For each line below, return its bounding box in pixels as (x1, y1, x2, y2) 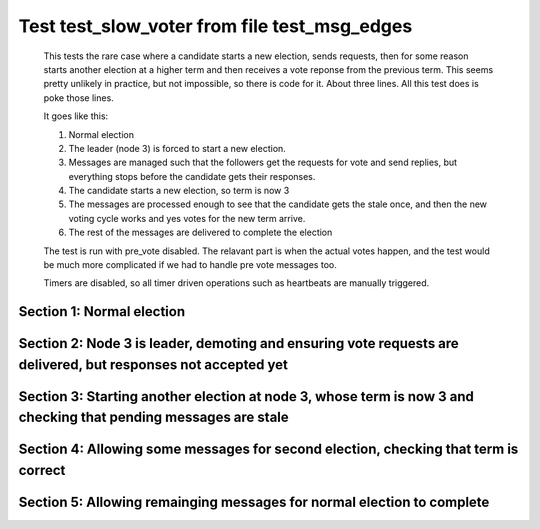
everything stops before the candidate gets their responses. (68, 170, 316, 182)
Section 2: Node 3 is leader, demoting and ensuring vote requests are (18, 335, 459, 352)
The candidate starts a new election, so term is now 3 (68, 185, 290, 197)
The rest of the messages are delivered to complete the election (68, 226, 333, 239)
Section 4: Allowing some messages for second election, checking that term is (18, 441, 519, 458)
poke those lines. (43, 91, 114, 104)
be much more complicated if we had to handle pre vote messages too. (43, 259, 337, 271)
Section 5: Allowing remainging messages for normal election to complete (18, 494, 490, 511)
